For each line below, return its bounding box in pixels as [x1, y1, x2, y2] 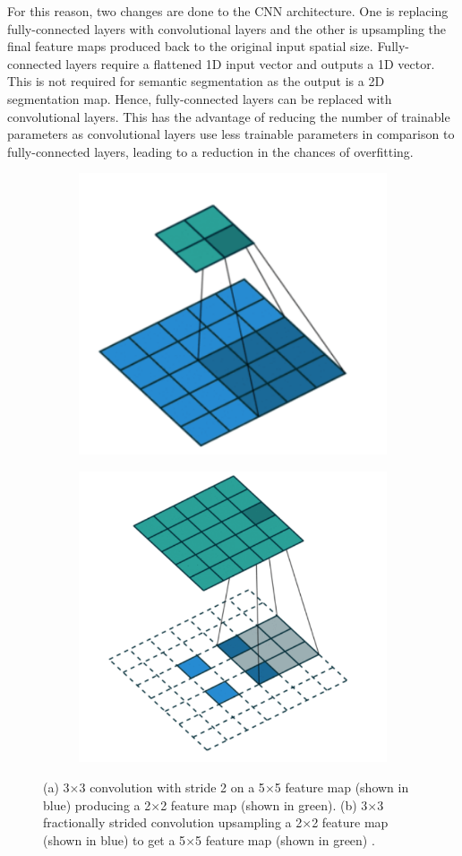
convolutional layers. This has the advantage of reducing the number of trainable [7, 107, 450, 125]
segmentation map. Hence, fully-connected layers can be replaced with [7, 89, 392, 108]
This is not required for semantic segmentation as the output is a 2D [7, 72, 385, 91]
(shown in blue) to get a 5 [43, 830, 186, 849]
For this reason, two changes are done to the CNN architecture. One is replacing [7, 2, 449, 20]
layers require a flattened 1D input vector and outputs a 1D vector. [65, 54, 435, 73]
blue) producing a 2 [43, 795, 151, 814]
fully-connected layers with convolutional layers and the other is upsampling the [7, 19, 447, 38]
